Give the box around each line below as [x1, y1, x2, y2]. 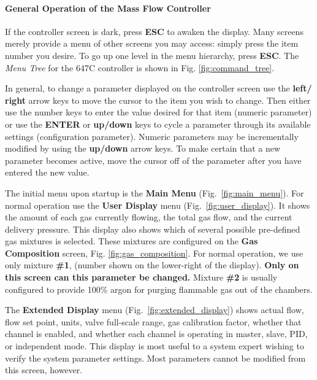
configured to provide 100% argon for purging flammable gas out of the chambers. [5, 282, 313, 295]
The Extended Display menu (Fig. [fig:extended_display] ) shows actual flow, [5, 303, 304, 316]
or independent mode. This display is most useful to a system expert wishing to [5, 339, 304, 352]
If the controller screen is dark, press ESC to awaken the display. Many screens [5, 25, 304, 37]
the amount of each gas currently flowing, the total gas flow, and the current [5, 211, 292, 223]
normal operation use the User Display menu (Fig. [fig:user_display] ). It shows [5, 198, 310, 211]
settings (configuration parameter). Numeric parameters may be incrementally [5, 130, 299, 142]
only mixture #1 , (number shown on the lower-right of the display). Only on [5, 258, 299, 271]
